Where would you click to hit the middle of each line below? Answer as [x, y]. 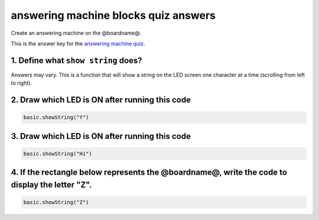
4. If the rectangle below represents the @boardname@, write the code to [149, 173]
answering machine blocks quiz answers [113, 15]
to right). [22, 83]
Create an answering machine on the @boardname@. [76, 33]
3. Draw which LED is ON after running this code [101, 136]
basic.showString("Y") [56, 117]
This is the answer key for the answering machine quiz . [78, 44]
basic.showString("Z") [56, 202]
